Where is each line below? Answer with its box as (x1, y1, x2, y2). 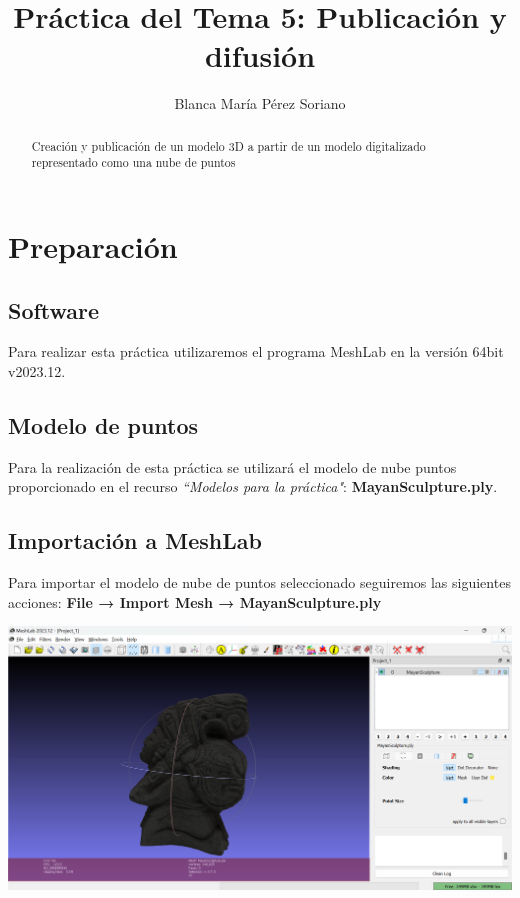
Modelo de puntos (8, 409, 199, 440)
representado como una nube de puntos (31, 154, 236, 171)
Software (8, 294, 100, 325)
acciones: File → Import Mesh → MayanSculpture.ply (8, 591, 382, 612)
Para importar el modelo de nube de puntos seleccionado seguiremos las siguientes (8, 572, 511, 593)
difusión (204, 35, 316, 76)
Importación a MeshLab (8, 525, 262, 556)
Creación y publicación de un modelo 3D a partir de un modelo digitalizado (31, 137, 426, 154)
